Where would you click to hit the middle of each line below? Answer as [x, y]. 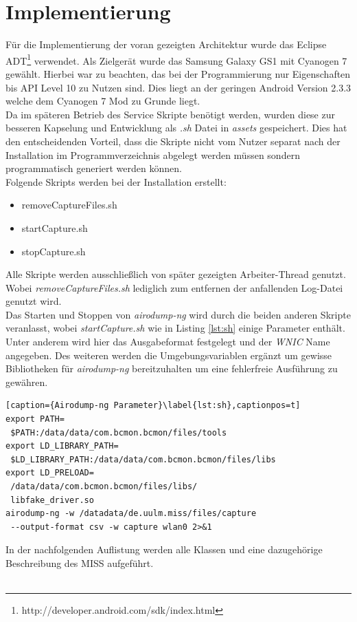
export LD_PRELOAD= [50, 473]
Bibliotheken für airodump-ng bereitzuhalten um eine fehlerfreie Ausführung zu [172, 368]
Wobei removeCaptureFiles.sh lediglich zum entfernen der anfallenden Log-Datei [174, 287]
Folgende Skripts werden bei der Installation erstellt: [116, 181]
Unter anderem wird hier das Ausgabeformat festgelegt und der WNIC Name [168, 342]
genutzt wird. [34, 301]
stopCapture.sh [54, 251]
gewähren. [27, 382]
